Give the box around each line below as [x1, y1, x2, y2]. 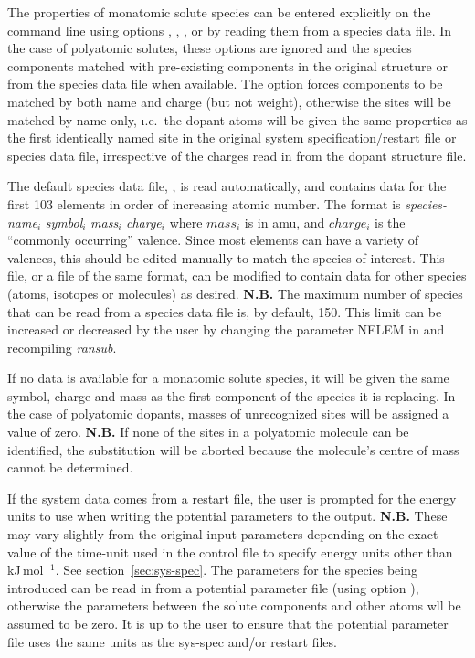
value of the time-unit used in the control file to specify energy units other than [7, 542, 453, 561]
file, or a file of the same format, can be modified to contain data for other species [7, 266, 467, 285]
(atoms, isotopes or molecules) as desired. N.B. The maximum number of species [7, 283, 463, 302]
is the [374, 212, 406, 231]
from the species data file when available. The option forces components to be [7, 74, 443, 93]
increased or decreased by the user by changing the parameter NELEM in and [7, 320, 445, 339]
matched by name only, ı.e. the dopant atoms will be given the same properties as [7, 110, 468, 129]
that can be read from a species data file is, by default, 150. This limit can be [7, 302, 442, 321]
